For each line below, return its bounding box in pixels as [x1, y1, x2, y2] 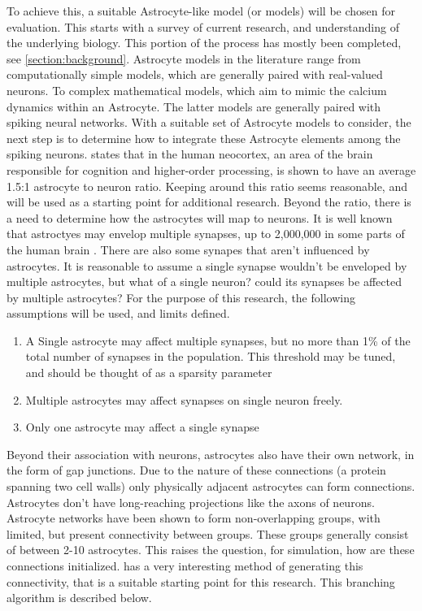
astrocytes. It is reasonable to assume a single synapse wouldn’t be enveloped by [7, 257, 407, 274]
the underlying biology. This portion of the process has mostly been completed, [7, 34, 402, 51]
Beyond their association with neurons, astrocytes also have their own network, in [7, 445, 415, 462]
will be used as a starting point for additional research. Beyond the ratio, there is [7, 193, 411, 210]
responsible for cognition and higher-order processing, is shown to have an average [7, 161, 416, 178]
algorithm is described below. [7, 589, 152, 606]
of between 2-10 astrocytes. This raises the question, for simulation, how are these [7, 541, 415, 558]
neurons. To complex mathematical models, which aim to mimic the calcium [7, 81, 387, 98]
